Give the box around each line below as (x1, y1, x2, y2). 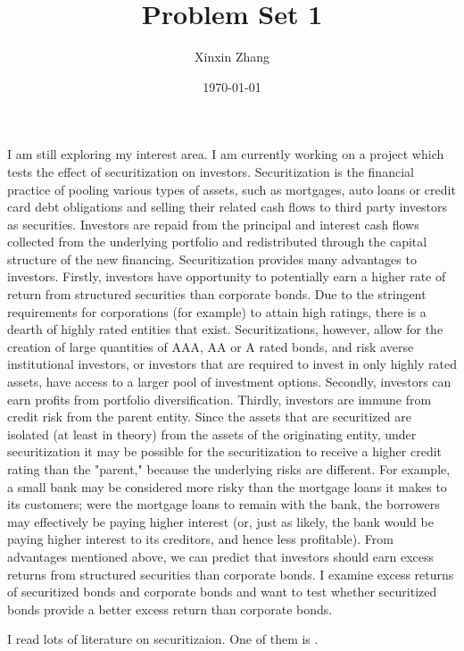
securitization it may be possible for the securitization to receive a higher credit (7, 442, 443, 461)
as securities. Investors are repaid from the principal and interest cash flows (7, 214, 419, 233)
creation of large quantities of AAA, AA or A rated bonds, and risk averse (7, 337, 414, 355)
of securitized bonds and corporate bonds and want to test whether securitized (7, 582, 437, 601)
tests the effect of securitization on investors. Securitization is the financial (7, 162, 414, 180)
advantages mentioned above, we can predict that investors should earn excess (7, 547, 435, 565)
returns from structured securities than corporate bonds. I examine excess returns (7, 564, 454, 583)
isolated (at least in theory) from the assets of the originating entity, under (7, 424, 417, 443)
